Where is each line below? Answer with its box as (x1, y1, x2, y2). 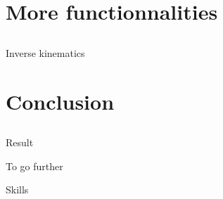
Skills (6, 182, 29, 197)
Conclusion (6, 86, 115, 115)
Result (6, 135, 34, 150)
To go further (6, 158, 63, 173)
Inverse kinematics (6, 45, 85, 60)
